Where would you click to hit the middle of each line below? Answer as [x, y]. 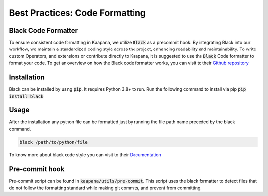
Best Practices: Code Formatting [78, 13]
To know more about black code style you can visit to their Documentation [85, 155]
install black [26, 96]
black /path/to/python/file [54, 142]
